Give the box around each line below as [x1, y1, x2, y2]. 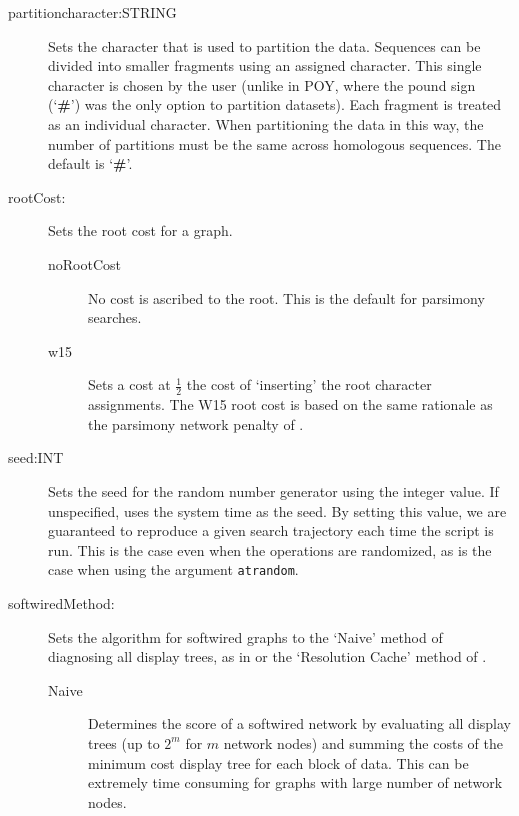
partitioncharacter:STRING [8, 2, 177, 22]
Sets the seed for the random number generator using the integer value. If [48, 480, 499, 501]
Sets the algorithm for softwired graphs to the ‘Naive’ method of [48, 626, 443, 647]
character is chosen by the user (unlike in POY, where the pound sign [48, 74, 476, 95]
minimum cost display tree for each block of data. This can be [88, 752, 469, 773]
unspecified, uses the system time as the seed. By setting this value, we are [48, 500, 507, 521]
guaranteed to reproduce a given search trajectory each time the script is [48, 520, 494, 541]
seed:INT [8, 447, 64, 468]
